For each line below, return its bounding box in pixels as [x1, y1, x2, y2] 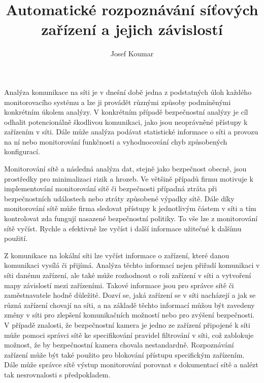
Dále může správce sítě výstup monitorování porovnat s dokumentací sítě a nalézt [4, 359, 258, 370]
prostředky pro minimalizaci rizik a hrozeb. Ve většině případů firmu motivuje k [4, 173, 253, 184]
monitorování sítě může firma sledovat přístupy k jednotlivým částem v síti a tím [4, 203, 256, 214]
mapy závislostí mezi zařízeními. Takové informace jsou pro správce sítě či [4, 280, 234, 290]
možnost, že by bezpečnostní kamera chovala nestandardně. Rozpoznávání [4, 339, 234, 350]
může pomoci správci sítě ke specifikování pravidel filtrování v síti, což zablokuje [4, 329, 254, 340]
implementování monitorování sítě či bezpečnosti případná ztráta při [4, 183, 217, 194]
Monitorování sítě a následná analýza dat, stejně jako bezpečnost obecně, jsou [4, 163, 247, 174]
